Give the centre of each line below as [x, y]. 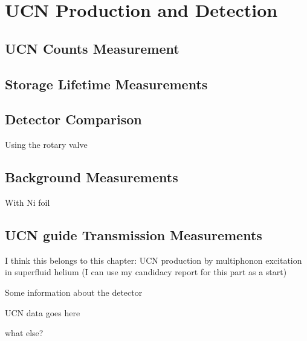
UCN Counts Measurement [92, 48]
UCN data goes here [43, 312]
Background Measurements [92, 177]
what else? [24, 333]
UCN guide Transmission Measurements [134, 234]
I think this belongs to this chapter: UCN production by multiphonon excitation [153, 260]
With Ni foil [27, 202]
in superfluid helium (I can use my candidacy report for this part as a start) [146, 272]
